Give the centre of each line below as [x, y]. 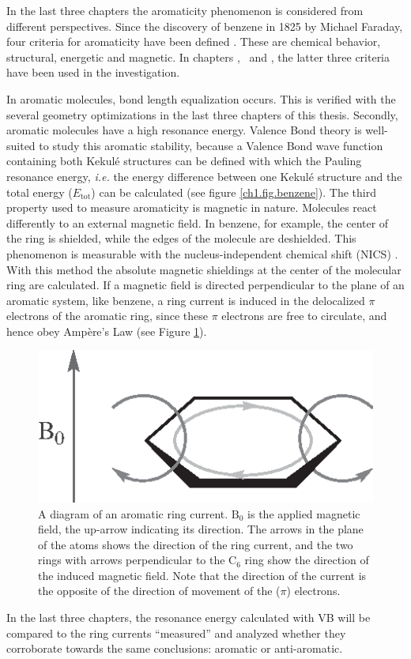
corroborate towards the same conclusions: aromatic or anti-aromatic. [175, 648]
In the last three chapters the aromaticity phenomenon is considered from [185, 10]
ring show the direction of [307, 560]
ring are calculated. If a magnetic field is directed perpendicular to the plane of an [205, 285]
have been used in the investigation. [93, 72]
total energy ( [40, 192]
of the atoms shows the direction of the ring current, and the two [196, 544]
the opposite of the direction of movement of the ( [159, 591]
